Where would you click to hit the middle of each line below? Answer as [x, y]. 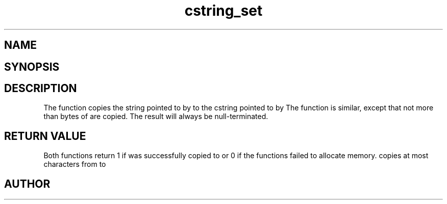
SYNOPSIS [32, 67]
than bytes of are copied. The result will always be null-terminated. [156, 116]
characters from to [75, 164]
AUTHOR [27, 184]
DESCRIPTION [41, 89]
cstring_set [224, 11]
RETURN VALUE [45, 136]
